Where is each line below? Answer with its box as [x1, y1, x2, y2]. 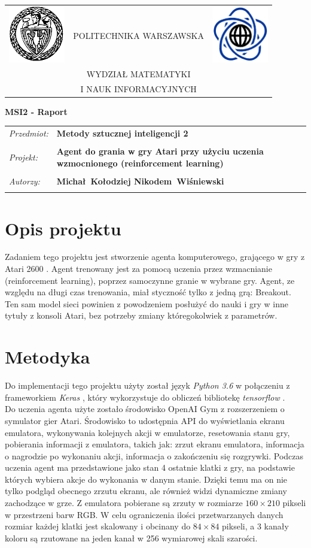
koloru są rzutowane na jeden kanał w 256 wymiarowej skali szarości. [5, 531, 258, 544]
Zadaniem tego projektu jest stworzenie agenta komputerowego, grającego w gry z [5, 250, 305, 263]
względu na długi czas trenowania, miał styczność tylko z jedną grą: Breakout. [5, 286, 291, 298]
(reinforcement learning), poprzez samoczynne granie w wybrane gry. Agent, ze [5, 274, 295, 286]
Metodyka [5, 344, 90, 369]
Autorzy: [9, 174, 40, 187]
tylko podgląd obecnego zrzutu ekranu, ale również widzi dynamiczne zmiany [5, 485, 287, 497]
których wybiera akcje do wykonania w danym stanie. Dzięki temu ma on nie [5, 473, 288, 485]
